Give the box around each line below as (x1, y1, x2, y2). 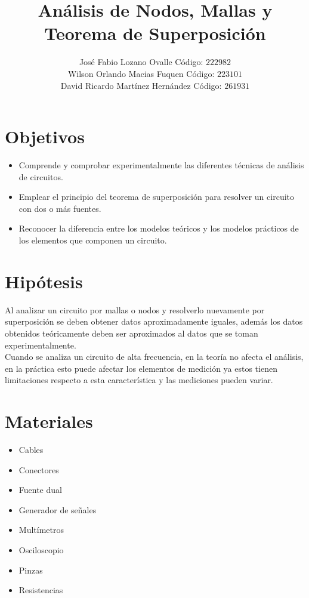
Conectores (18, 463, 59, 476)
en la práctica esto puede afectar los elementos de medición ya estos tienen (5, 362, 277, 374)
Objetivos (5, 124, 85, 149)
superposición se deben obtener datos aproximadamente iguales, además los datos (5, 315, 303, 328)
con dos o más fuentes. (18, 202, 101, 214)
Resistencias (18, 584, 63, 596)
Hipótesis (5, 269, 83, 293)
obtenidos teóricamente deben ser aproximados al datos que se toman (5, 326, 258, 339)
